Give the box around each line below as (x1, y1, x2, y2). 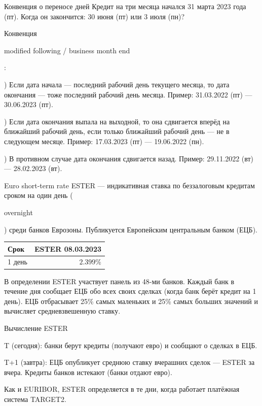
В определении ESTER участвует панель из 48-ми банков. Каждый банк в (4, 276, 235, 286)
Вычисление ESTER (4, 322, 68, 333)
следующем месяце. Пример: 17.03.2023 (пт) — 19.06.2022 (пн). (4, 136, 204, 146)
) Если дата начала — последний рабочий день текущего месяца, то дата (4, 79, 230, 89)
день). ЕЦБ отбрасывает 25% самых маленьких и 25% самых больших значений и (4, 295, 258, 306)
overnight (4, 207, 33, 217)
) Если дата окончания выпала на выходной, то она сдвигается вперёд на (4, 116, 230, 126)
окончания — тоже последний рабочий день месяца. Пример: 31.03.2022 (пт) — (4, 89, 252, 99)
